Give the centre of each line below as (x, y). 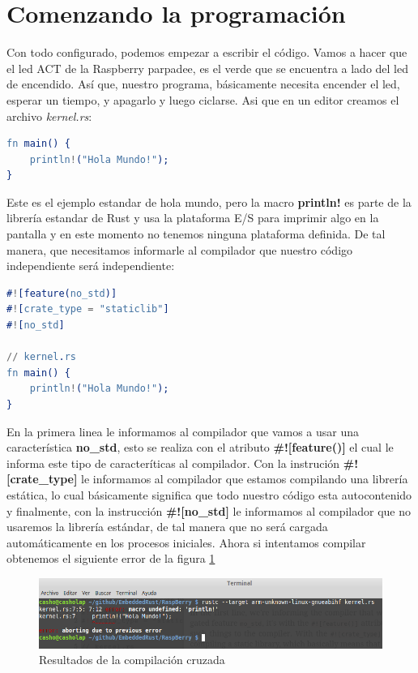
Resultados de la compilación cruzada (132, 660)
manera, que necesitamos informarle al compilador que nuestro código (180, 249)
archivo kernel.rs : (49, 116)
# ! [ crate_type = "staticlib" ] (88, 309)
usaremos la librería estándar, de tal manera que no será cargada (167, 527)
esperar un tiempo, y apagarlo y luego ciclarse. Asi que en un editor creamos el (203, 99)
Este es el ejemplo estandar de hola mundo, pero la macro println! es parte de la (209, 201)
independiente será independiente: (91, 266)
